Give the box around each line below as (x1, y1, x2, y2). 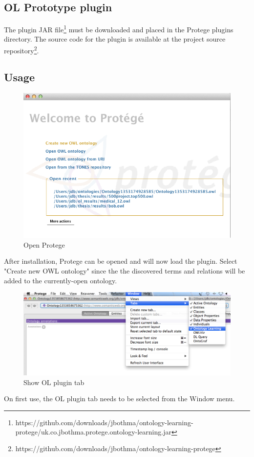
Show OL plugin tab (23, 377, 85, 387)
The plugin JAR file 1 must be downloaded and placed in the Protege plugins (4, 23, 233, 34)
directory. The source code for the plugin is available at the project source (4, 34, 226, 44)
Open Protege (23, 239, 65, 250)
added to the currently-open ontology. (4, 275, 117, 285)
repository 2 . (4, 44, 39, 55)
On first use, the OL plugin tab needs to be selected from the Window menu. (4, 393, 235, 404)
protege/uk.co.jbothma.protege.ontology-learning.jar (15, 427, 171, 437)
